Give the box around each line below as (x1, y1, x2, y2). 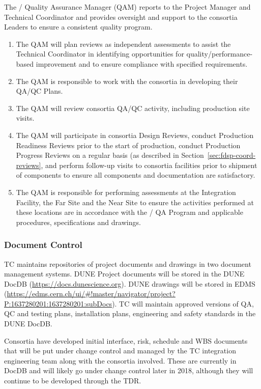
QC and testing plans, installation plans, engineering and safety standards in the (4, 308, 256, 319)
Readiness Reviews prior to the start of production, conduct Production (16, 140, 241, 150)
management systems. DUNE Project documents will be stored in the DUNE (4, 268, 245, 279)
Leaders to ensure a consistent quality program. (4, 21, 153, 32)
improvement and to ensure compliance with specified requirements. (36, 58, 248, 69)
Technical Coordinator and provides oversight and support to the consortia (4, 11, 238, 22)
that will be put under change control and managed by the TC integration (4, 345, 236, 356)
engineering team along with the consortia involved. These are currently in (4, 355, 237, 366)
